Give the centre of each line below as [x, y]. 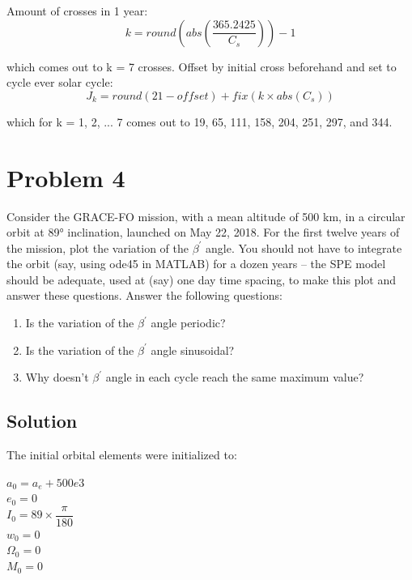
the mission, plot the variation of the [98, 247]
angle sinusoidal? [193, 350]
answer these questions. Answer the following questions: [144, 295]
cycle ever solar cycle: [60, 82]
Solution [42, 421]
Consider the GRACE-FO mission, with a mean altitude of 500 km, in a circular [206, 216]
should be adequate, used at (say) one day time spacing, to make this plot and [202, 279]
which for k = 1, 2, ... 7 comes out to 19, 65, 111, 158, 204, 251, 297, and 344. [200, 121]
